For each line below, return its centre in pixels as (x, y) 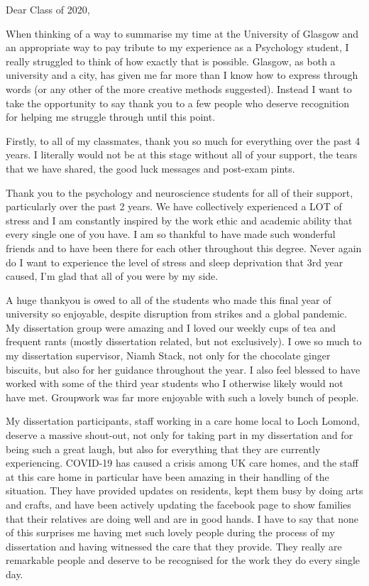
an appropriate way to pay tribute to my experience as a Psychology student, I (177, 47)
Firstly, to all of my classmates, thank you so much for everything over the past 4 (183, 140)
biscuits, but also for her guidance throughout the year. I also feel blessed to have (183, 369)
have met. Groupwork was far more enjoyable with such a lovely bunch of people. (182, 397)
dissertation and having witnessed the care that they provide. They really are (174, 546)
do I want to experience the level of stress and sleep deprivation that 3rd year (175, 262)
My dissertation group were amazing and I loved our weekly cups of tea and (171, 327)
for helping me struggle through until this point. (111, 117)
